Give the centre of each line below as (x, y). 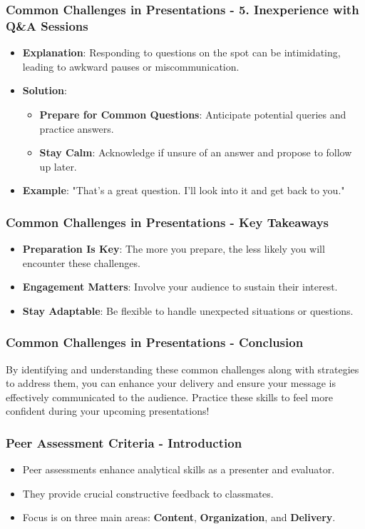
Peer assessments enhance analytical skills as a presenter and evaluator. (179, 469)
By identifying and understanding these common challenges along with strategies (182, 369)
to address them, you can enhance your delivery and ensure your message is (171, 383)
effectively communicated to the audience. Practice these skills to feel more (169, 397)
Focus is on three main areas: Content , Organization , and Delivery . (179, 517)
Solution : (45, 90)
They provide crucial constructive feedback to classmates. (148, 493)
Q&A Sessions (47, 25)
